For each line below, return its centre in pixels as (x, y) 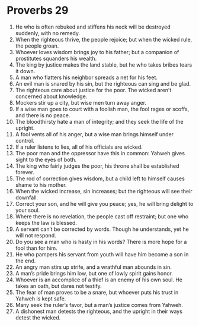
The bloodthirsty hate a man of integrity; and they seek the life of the (99, 121)
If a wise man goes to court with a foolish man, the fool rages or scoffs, (102, 109)
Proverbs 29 (38, 10)
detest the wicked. (38, 317)
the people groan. (37, 46)
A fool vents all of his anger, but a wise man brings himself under (94, 134)
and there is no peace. (43, 115)
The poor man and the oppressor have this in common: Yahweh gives (100, 153)
